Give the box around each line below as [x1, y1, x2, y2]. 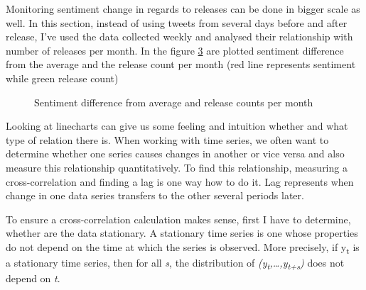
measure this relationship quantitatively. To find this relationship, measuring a [6, 160, 348, 174]
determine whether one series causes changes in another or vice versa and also [6, 146, 345, 161]
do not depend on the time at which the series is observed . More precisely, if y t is [6, 239, 360, 256]
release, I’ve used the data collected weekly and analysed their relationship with [6, 29, 353, 44]
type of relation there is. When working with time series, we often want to [6, 132, 329, 147]
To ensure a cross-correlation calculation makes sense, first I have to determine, [6, 211, 351, 226]
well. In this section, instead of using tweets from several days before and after [6, 15, 348, 30]
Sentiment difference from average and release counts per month [34, 94, 313, 109]
